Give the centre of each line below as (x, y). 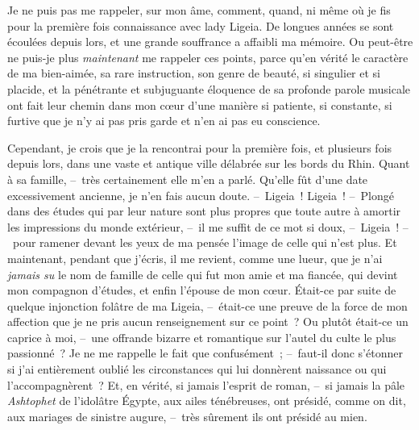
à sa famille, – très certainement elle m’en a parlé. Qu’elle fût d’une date (188, 179)
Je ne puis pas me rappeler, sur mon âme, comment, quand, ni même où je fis (199, 10)
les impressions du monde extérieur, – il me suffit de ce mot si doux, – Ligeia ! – (208, 226)
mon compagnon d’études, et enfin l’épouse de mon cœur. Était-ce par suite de (202, 290)
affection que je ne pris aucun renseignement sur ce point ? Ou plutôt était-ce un (208, 321)
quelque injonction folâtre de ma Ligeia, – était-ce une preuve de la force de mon (207, 305)
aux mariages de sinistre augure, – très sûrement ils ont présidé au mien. (187, 416)
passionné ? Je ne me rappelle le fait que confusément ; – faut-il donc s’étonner (205, 353)
